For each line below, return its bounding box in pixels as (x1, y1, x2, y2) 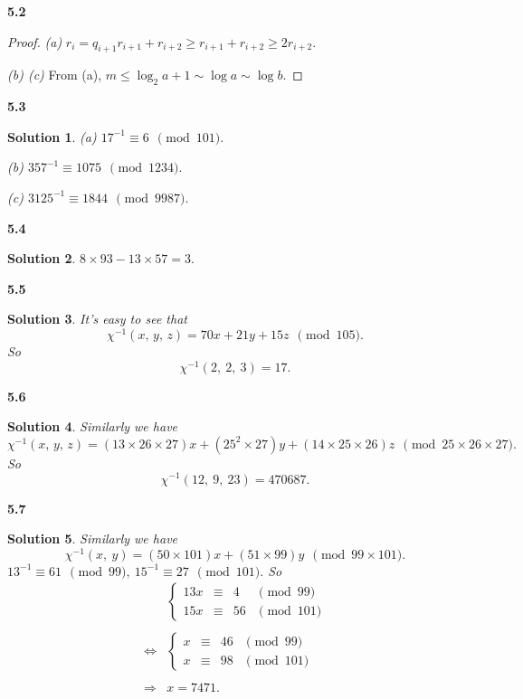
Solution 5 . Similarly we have (7, 529, 178, 548)
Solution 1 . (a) (7, 127, 97, 146)
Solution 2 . (7, 249, 76, 268)
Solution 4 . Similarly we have (7, 417, 178, 436)
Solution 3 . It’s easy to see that (7, 309, 187, 328)
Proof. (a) (7, 32, 62, 51)
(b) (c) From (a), (7, 65, 102, 84)
